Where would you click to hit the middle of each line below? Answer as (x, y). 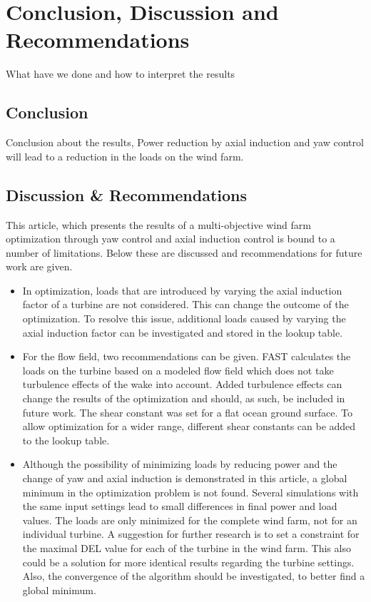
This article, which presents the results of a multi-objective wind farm (158, 224)
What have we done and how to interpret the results (121, 74)
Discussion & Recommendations (127, 194)
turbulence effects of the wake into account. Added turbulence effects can (182, 384)
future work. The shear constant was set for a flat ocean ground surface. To (188, 412)
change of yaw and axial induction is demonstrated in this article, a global (185, 478)
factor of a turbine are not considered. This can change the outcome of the (185, 304)
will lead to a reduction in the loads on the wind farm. (125, 156)
